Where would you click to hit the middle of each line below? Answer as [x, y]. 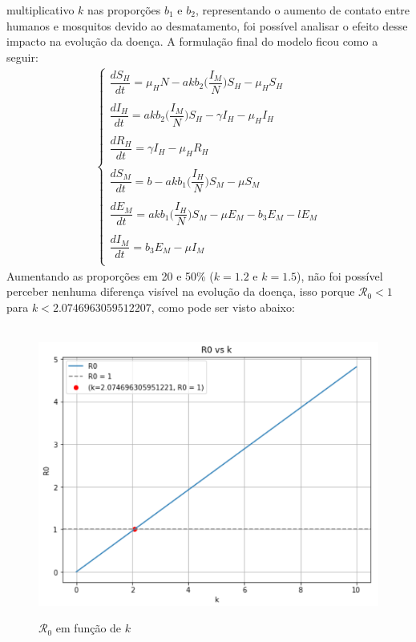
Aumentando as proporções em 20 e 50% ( [110, 275]
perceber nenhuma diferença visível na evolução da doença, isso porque [181, 291]
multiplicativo [40, 10]
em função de [89, 628]
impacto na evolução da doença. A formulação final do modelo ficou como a [192, 41]
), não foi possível [340, 275]
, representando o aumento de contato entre [302, 10]
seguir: [22, 57]
